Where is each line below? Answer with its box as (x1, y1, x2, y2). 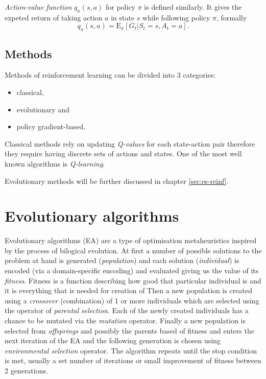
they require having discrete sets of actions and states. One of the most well (5, 148, 242, 159)
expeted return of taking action (5, 12, 103, 22)
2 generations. (5, 365, 48, 375)
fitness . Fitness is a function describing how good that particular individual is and (5, 275, 261, 286)
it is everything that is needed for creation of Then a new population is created (5, 285, 252, 296)
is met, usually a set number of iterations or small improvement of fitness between (5, 355, 261, 366)
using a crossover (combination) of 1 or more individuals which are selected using (5, 295, 259, 305)
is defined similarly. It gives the (144, 2, 242, 12)
